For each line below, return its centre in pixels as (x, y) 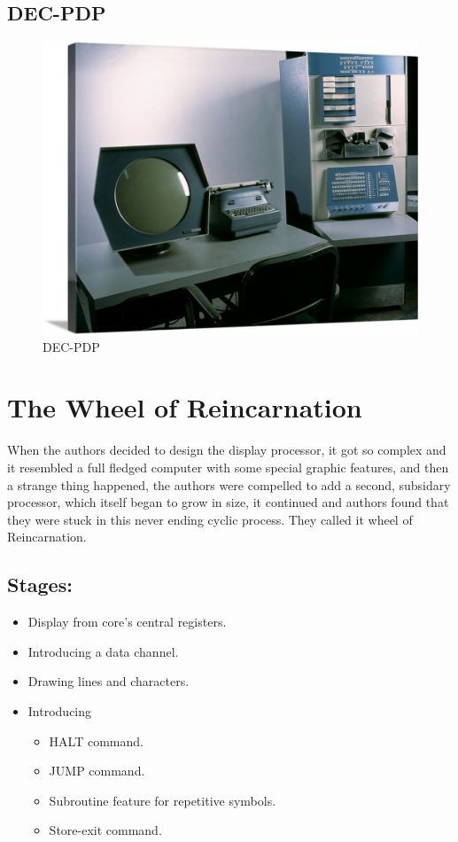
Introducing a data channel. (103, 651)
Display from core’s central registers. (127, 622)
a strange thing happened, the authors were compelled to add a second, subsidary (229, 484)
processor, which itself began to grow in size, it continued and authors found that (228, 502)
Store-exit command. (105, 830)
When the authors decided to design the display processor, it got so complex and (227, 450)
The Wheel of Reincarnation (185, 407)
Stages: (40, 585)
